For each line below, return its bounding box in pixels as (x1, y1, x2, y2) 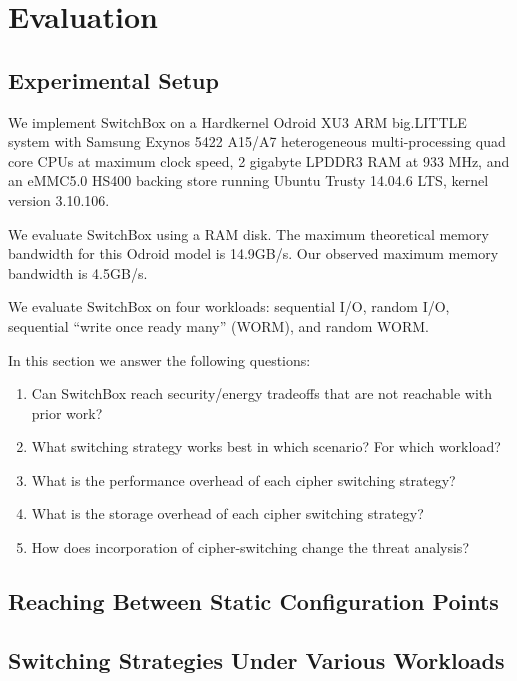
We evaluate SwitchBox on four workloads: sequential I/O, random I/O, (8, 296, 450, 317)
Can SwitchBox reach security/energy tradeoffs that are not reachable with (31, 383, 493, 404)
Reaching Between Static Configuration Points (8, 586, 499, 617)
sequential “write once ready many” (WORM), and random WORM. (8, 315, 429, 336)
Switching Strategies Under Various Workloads (8, 644, 505, 675)
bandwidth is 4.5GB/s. (8, 262, 148, 283)
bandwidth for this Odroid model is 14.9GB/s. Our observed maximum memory (8, 243, 499, 264)
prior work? (31, 402, 103, 423)
